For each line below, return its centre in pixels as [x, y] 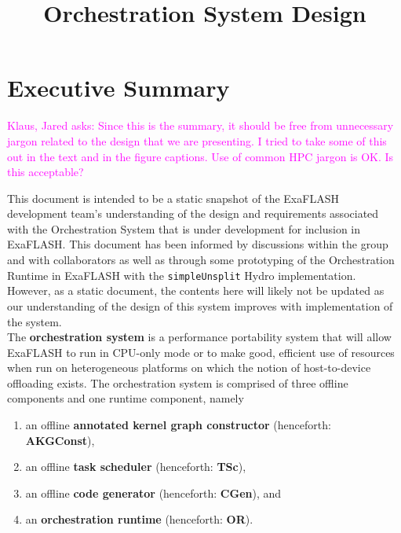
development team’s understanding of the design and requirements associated [193, 213]
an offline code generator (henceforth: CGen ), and [153, 493]
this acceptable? [46, 172]
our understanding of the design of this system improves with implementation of [200, 305]
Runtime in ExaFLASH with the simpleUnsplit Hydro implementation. [182, 275]
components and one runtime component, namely [126, 398]
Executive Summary [118, 88]
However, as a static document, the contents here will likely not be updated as [196, 290]
